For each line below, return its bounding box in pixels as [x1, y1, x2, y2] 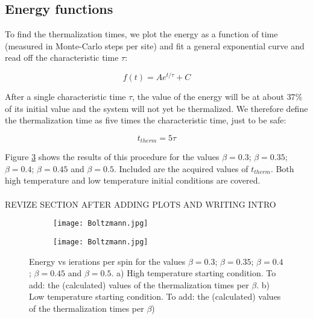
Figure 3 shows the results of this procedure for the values [5, 150, 220, 163]
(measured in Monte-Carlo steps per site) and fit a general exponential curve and [5, 39, 305, 52]
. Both [270, 162, 294, 175]
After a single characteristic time [5, 90, 126, 103]
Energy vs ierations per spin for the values [29, 255, 186, 267]
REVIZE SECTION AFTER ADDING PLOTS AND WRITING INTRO [5, 197, 276, 210]
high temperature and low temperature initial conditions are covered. [5, 174, 261, 187]
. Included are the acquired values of [113, 162, 248, 175]
